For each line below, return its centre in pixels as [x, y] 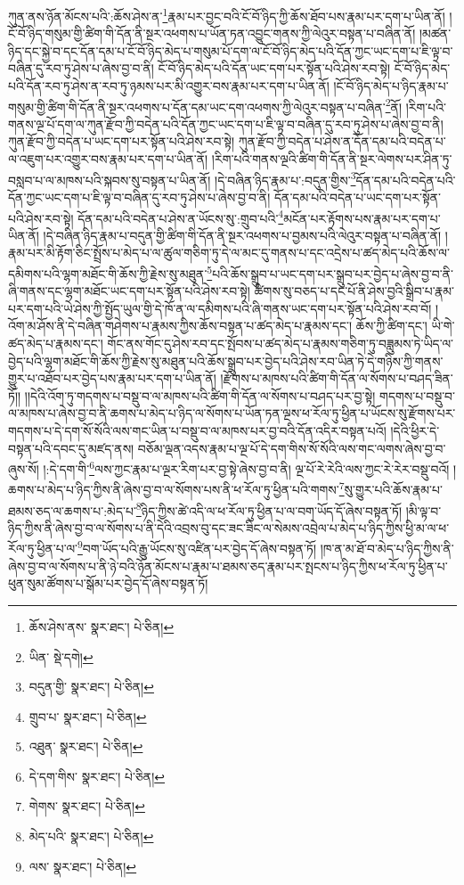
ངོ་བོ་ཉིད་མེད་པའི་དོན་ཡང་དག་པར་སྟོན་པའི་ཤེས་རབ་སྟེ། [274, 68]
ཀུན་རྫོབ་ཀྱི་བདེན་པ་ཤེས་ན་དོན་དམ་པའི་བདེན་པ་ [342, 141]
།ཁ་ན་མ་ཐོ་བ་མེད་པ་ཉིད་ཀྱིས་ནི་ [387, 549]
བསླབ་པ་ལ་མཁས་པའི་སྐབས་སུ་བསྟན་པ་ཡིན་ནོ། [110, 180]
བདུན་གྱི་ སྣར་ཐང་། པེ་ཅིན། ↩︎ [91, 687]
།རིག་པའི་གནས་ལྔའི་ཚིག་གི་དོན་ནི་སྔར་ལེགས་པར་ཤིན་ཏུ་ [332, 159]
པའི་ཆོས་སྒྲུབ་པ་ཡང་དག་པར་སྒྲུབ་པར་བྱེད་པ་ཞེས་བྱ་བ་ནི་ [333, 273]
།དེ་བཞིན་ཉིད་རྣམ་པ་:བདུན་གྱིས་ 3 [285, 178]
